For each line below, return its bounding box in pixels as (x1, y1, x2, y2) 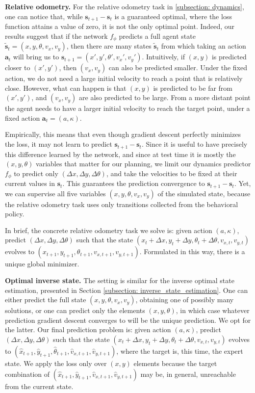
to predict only (14, 168, 58, 178)
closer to (5, 62, 30, 73)
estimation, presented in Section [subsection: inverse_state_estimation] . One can (5, 285, 248, 295)
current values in (5, 178, 55, 188)
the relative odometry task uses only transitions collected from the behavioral (5, 199, 238, 209)
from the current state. (5, 381, 74, 391)
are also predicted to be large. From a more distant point (79, 92, 251, 103)
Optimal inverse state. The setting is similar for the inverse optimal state (5, 275, 234, 285)
